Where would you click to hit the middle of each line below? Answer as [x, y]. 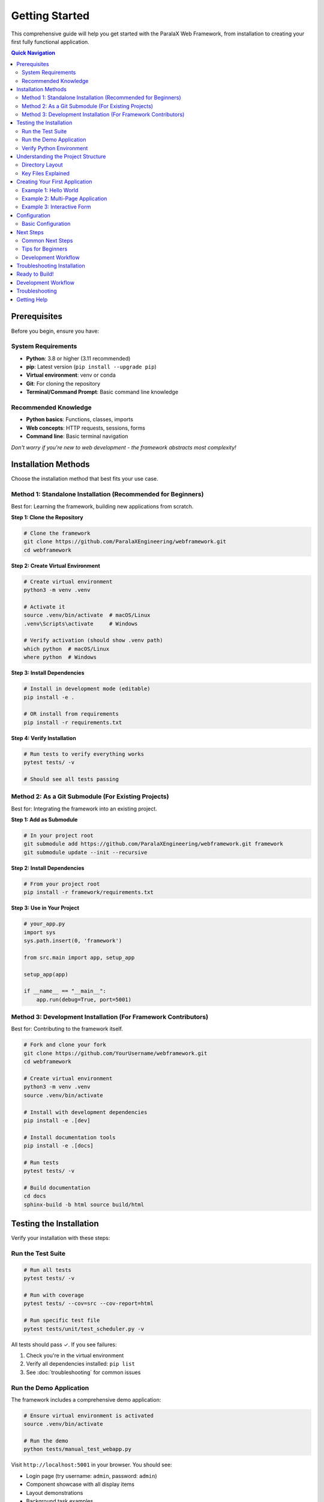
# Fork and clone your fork [65, 1045]
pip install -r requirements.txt [73, 722]
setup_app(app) [46, 974]
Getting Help [32, 299]
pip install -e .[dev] [57, 1120]
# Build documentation [57, 1188]
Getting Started [50, 16]
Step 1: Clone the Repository [47, 517]
